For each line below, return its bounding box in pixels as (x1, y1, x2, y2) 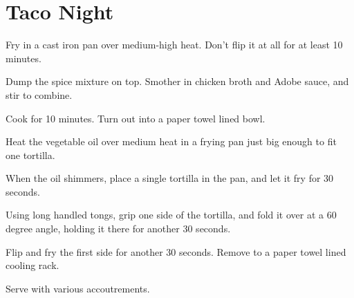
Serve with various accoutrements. (6, 281, 150, 295)
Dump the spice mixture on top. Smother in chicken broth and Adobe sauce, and (6, 74, 349, 89)
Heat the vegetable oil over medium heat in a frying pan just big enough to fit (6, 134, 337, 149)
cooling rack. (6, 258, 59, 272)
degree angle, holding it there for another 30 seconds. (6, 221, 231, 236)
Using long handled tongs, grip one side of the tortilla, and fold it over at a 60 (6, 207, 337, 222)
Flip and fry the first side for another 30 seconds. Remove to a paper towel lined (6, 244, 346, 259)
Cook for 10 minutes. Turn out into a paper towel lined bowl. (6, 111, 265, 125)
